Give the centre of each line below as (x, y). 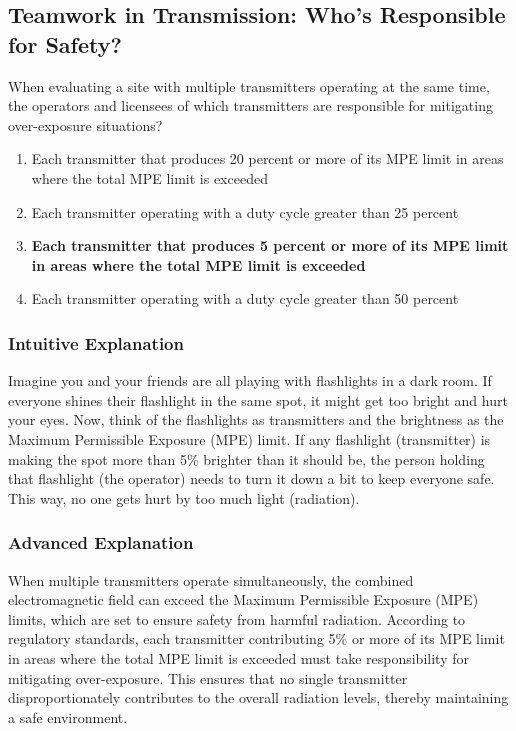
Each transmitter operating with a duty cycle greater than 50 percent (245, 298)
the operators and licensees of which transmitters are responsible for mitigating (250, 105)
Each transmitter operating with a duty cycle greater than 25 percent (245, 211)
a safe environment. (68, 716)
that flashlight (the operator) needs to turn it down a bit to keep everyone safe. (251, 478)
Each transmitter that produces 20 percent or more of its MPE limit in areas (267, 158)
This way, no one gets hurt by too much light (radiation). (184, 497)
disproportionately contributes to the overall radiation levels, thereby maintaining (258, 697)
